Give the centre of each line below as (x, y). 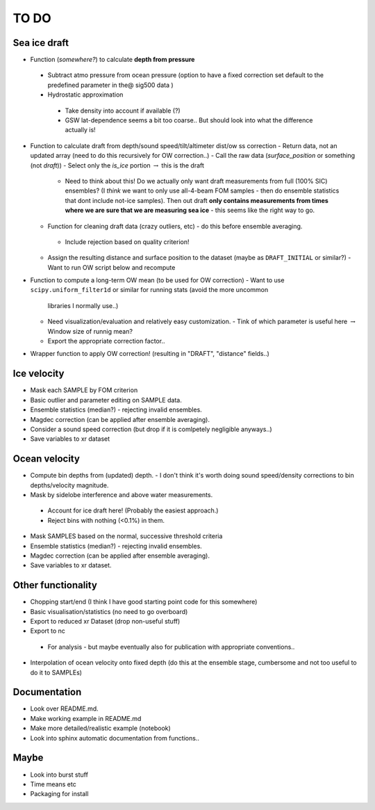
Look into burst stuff (59, 775)
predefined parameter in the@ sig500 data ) (110, 85)
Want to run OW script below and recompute (111, 267)
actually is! (81, 130)
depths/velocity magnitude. (69, 485)
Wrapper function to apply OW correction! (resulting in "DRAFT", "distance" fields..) (150, 354)
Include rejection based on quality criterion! (127, 242)
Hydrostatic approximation (85, 95)
